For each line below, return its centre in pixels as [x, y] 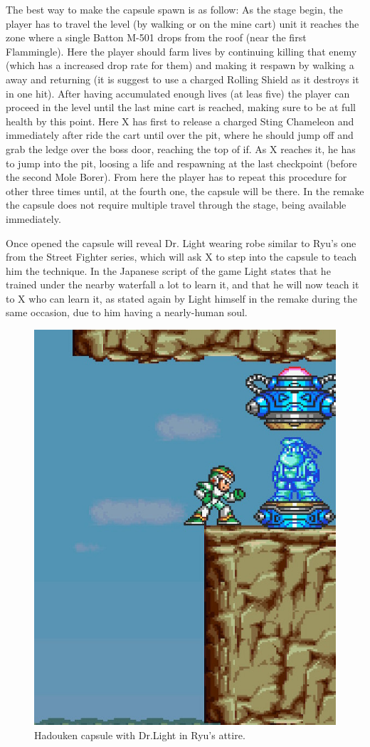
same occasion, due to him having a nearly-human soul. [127, 312]
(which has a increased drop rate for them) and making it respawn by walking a [180, 65]
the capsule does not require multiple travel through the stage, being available [176, 205]
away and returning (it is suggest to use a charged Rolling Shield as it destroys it [183, 79]
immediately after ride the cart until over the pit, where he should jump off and [180, 135]
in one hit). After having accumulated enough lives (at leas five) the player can [178, 93]
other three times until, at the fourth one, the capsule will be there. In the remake [185, 190]
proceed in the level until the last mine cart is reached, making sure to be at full [181, 107]
